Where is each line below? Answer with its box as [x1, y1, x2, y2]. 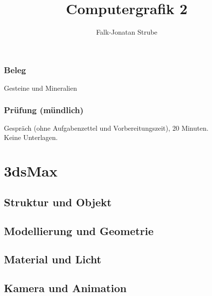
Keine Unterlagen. [4, 132, 58, 142]
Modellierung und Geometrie [4, 223, 154, 238]
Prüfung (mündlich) [4, 103, 84, 116]
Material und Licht [4, 252, 101, 267]
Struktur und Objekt [4, 194, 112, 209]
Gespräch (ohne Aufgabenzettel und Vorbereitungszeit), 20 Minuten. [4, 122, 209, 133]
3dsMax [4, 161, 58, 181]
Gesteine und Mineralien [4, 83, 77, 93]
